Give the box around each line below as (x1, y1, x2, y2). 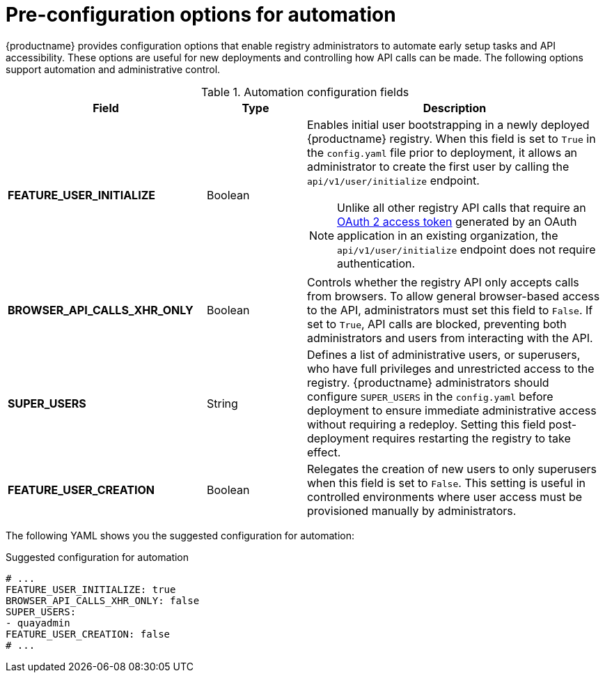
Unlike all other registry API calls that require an (337, 200, 586, 215)
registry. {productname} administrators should (306, 375, 549, 390)
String (206, 396, 238, 410)
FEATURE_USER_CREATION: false (6, 628, 171, 640)
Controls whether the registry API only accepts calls (306, 275, 579, 289)
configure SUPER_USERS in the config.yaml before (306, 389, 553, 403)
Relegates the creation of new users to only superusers (306, 461, 597, 476)
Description (423, 100, 487, 115)
